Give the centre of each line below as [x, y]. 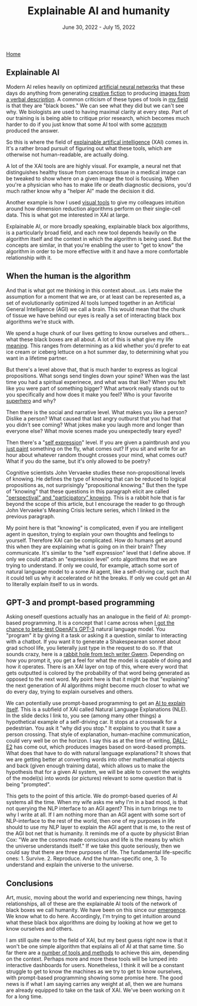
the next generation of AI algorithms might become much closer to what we [98, 686]
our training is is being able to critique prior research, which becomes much [98, 118]
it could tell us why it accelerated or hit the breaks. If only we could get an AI [99, 578]
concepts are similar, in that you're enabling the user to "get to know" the [95, 245]
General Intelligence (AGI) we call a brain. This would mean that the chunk [96, 309]
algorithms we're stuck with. [40, 322]
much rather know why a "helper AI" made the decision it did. [81, 191]
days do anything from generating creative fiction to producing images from [98, 93]
